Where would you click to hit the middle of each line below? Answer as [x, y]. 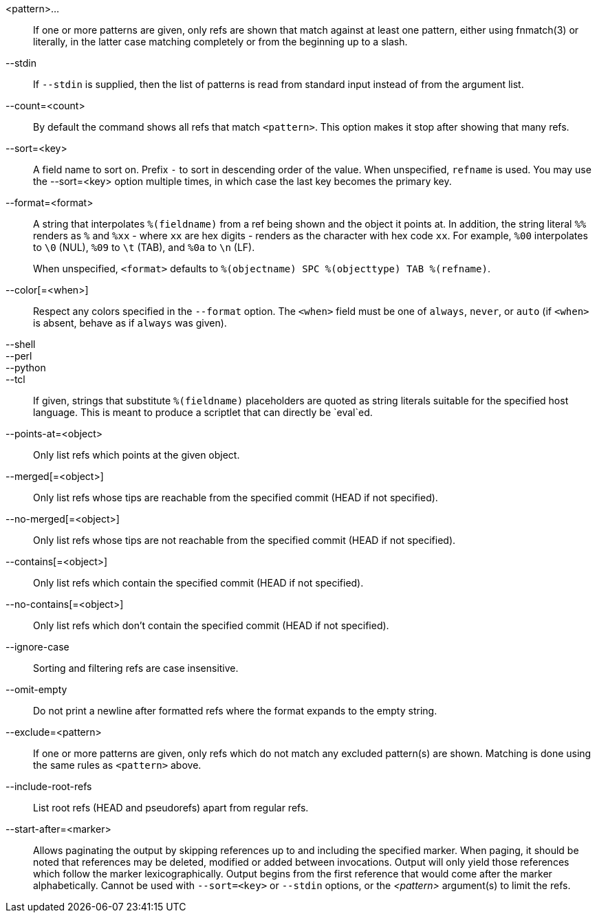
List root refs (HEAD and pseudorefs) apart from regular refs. [171, 808]
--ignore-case [37, 647]
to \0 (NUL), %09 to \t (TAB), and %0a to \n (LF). [144, 247]
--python [26, 368]
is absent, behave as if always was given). [130, 323]
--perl [19, 356]
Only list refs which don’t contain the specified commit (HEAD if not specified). [211, 625]
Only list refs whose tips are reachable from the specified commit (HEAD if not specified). [236, 498]
